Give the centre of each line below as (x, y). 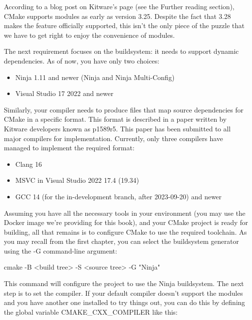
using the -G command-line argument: (61, 250)
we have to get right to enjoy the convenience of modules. (90, 35)
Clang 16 (29, 164)
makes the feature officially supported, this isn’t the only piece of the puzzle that (124, 25)
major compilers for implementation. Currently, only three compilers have (114, 138)
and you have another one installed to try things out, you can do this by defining (125, 302)
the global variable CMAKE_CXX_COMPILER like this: (91, 312)
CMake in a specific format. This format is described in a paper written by (115, 119)
